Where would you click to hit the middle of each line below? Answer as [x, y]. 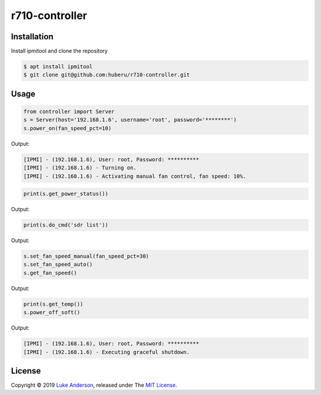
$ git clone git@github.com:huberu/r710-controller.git [107, 75]
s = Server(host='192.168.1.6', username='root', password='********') [130, 120]
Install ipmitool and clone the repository [59, 51]
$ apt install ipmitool [58, 67]
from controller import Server [69, 112]
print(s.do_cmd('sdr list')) [66, 225]
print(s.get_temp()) [53, 304]
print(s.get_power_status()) [66, 194]
